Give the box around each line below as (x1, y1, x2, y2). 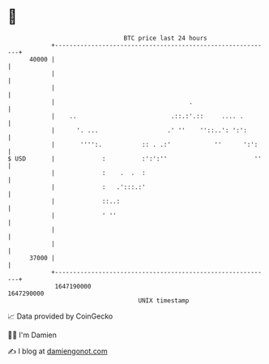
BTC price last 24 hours (123, 34, 207, 42)
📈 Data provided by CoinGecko (7, 311, 113, 321)
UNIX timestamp (138, 296, 190, 305)
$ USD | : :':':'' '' (7, 154, 263, 163)
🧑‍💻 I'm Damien (7, 330, 58, 340)
